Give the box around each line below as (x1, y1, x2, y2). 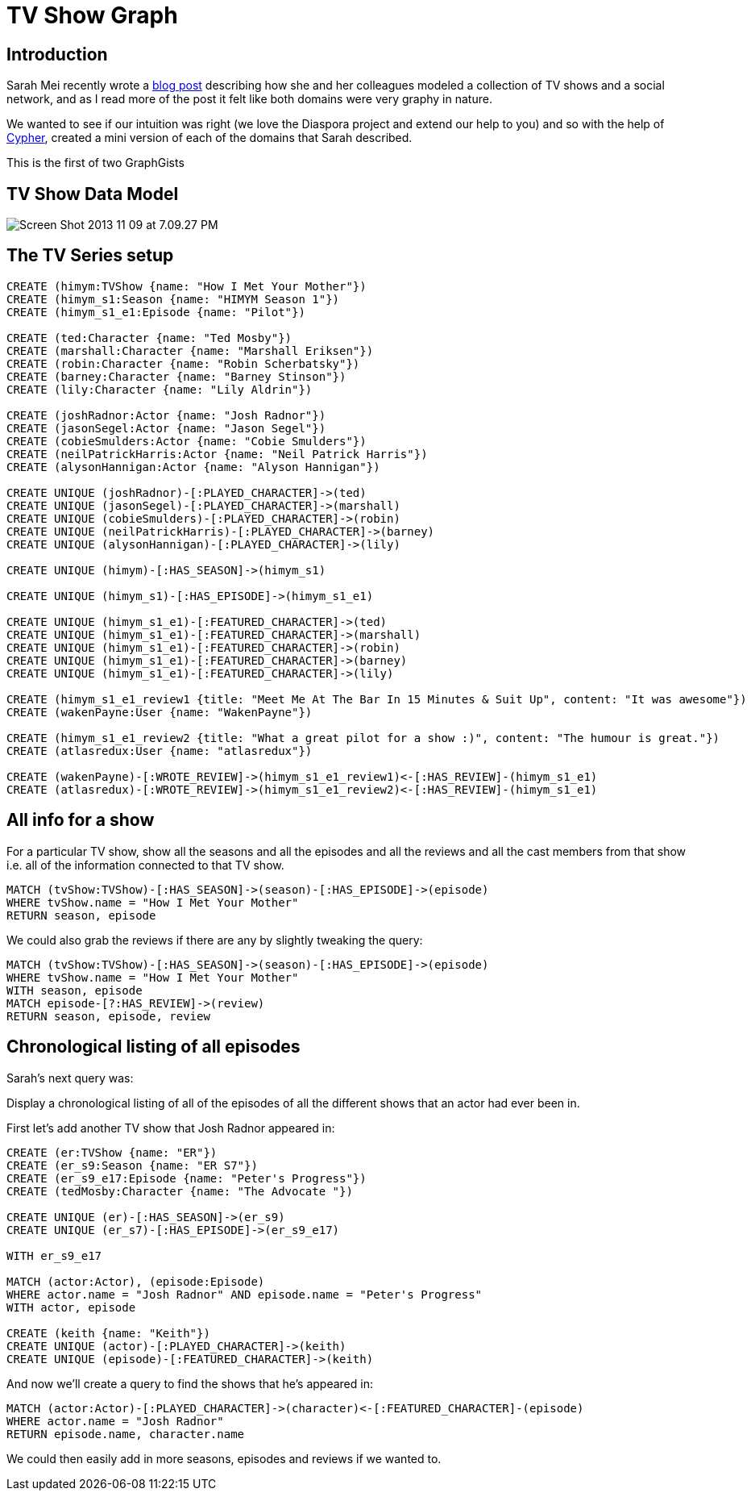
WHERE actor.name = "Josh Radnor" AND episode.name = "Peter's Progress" (6, 1287, 483, 1301)
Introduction (6, 44, 108, 65)
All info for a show (6, 810, 155, 831)
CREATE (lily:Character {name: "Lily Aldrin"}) (6, 382, 313, 396)
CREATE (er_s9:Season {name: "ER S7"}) (6, 1158, 258, 1172)
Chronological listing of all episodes (6, 1036, 301, 1057)
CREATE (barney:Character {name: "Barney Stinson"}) (6, 369, 346, 383)
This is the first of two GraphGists (6, 156, 185, 170)
